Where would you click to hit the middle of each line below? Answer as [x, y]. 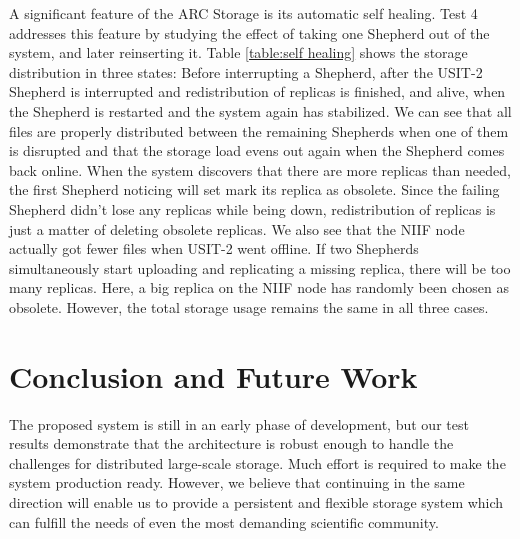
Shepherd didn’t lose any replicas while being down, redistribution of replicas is [252, 208]
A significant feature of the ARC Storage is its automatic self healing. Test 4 [243, 13]
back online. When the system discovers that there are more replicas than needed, [260, 169]
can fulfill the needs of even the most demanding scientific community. [224, 521]
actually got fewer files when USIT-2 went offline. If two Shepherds [214, 248]
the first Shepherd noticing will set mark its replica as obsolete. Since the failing [254, 189]
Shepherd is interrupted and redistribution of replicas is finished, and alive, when [257, 91]
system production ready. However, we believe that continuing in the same [237, 482]
